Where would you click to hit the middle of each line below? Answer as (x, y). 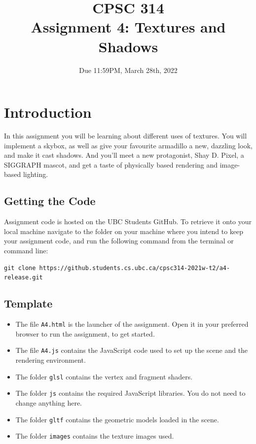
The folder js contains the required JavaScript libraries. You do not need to (130, 393)
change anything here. (49, 402)
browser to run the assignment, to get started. (85, 333)
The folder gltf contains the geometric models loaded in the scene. (117, 419)
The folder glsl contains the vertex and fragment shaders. (104, 376)
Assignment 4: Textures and (128, 27)
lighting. (36, 174)
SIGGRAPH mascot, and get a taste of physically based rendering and (111, 164)
